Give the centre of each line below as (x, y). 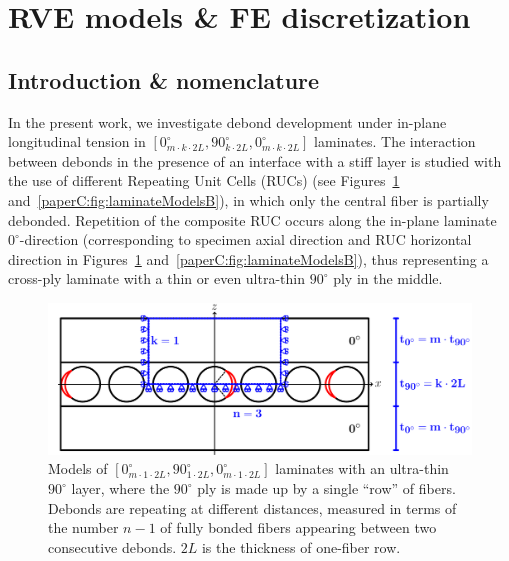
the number (83, 527)
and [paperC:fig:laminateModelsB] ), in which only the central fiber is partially (248, 199)
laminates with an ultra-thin (362, 468)
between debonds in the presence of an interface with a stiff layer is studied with (255, 160)
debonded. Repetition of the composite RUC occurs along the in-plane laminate (252, 219)
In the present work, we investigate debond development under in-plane (227, 121)
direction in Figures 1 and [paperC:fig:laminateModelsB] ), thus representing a (248, 258)
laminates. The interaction (395, 141)
